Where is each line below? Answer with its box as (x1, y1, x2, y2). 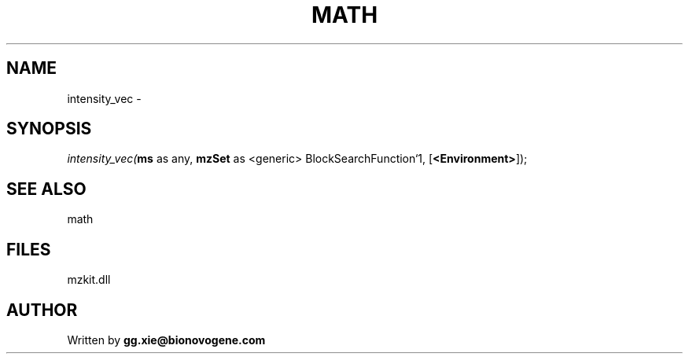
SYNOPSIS (6, 119, 92, 139)
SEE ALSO (6, 178, 87, 199)
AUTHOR (6, 299, 78, 320)
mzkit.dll (67, 273, 111, 287)
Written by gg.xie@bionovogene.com (67, 332, 266, 347)
